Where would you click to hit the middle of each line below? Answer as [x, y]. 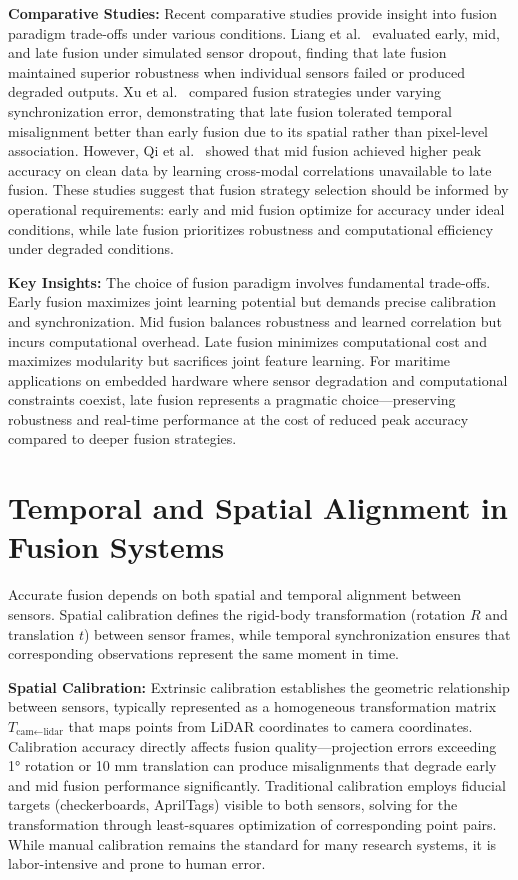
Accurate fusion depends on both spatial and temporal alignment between [234, 594]
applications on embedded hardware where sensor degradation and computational [258, 379]
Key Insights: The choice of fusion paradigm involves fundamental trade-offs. [249, 281]
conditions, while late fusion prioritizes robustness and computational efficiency [251, 228]
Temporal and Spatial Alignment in [258, 507]
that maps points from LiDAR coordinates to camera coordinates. [270, 725]
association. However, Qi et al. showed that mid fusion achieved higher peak [245, 150]
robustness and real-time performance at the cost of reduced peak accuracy [238, 418]
